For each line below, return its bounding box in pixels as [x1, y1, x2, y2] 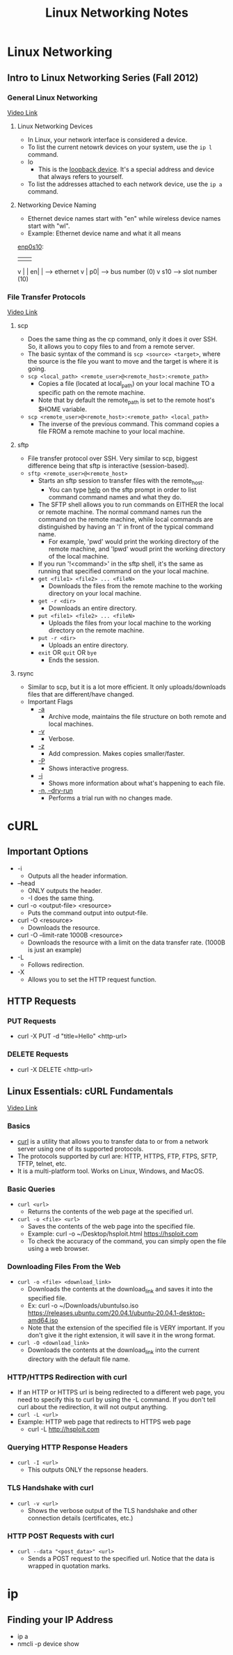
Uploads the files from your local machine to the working [48, 619, 211, 627]
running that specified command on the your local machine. [38, 566, 209, 575]
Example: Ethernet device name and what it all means [27, 228, 182, 238]
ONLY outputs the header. [27, 886, 103, 894]
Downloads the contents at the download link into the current [27, 1346, 200, 1355]
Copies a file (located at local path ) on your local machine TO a [38, 380, 215, 389]
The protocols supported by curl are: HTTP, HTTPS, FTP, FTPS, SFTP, [17, 1151, 218, 1160]
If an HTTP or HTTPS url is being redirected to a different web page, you [17, 1388, 225, 1397]
